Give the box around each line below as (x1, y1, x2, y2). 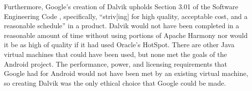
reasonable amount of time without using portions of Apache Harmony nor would (4, 30, 248, 40)
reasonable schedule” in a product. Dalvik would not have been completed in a (4, 20, 239, 31)
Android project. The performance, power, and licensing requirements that (4, 58, 228, 69)
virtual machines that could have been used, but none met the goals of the (4, 49, 227, 59)
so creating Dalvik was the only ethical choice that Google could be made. (4, 77, 226, 88)
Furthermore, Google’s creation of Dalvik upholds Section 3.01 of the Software (4, 1, 238, 11)
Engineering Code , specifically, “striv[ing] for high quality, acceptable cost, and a (4, 11, 248, 21)
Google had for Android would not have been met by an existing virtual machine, (4, 68, 249, 78)
